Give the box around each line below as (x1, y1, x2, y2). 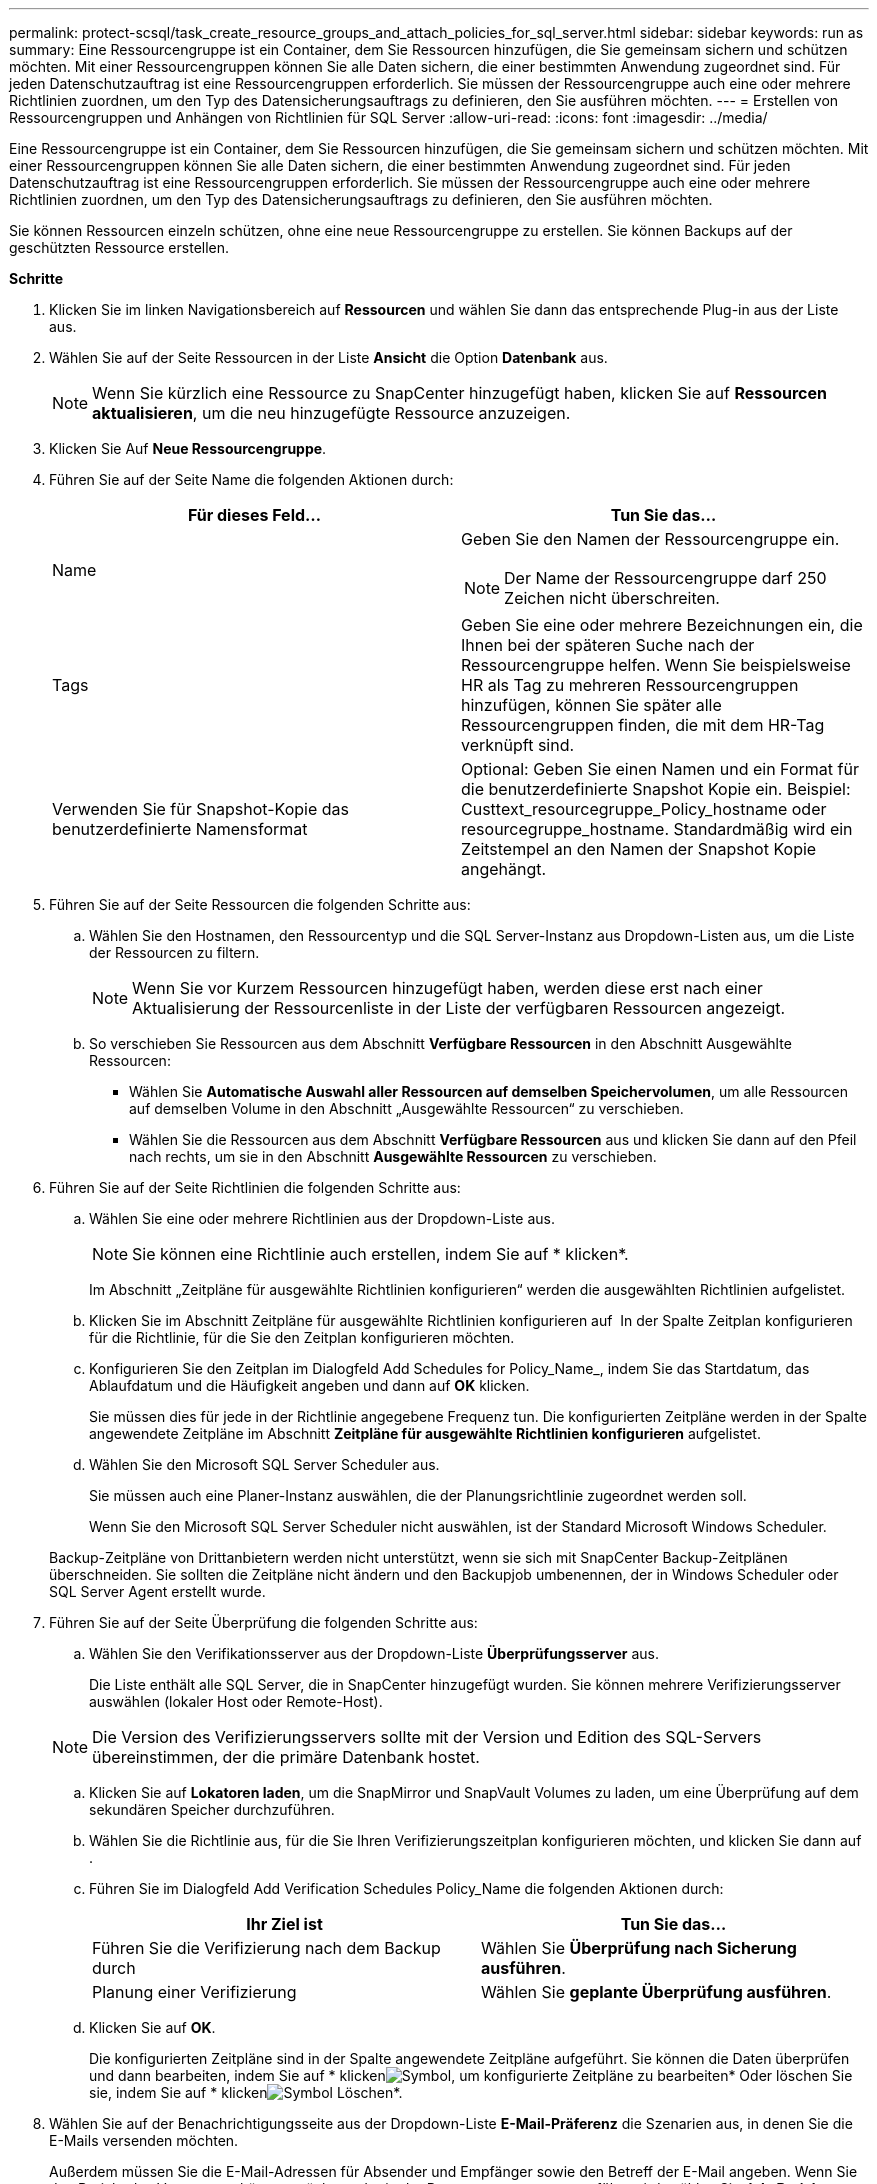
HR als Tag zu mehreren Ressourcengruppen (461, 675, 799, 695)
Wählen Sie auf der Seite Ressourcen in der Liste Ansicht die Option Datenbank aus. (49, 349, 608, 366)
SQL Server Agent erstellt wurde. (49, 1583, 266, 1600)
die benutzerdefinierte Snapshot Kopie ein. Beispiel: (461, 779, 851, 799)
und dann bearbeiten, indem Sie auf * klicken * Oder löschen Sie (89, 2067, 853, 2084)
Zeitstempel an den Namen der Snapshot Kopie (461, 839, 817, 859)
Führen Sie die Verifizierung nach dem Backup (92, 1938, 441, 1958)
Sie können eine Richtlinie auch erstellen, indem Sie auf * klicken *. (132, 1244, 629, 1264)
